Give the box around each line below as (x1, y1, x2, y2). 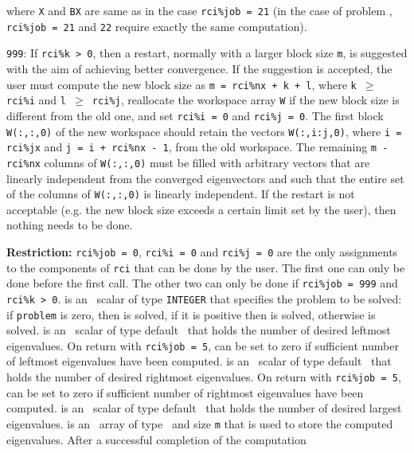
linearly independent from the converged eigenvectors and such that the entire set (6, 170, 404, 186)
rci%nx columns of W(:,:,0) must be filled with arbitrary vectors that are (6, 154, 370, 170)
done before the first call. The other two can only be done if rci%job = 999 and (6, 275, 398, 291)
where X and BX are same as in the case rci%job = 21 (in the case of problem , (6, 2, 393, 18)
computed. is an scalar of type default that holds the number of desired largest (6, 400, 402, 416)
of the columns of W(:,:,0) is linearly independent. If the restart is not (6, 185, 355, 202)
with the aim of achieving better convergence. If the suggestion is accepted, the (6, 60, 393, 76)
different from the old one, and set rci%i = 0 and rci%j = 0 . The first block (6, 107, 384, 123)
